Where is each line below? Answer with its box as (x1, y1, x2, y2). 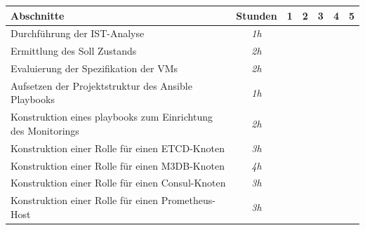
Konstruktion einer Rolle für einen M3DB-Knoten (11, 158, 225, 172)
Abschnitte (11, 8, 65, 22)
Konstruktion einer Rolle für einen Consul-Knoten (11, 175, 226, 190)
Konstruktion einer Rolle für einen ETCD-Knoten (11, 140, 225, 155)
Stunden (236, 8, 277, 22)
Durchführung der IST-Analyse (11, 26, 145, 41)
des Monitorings (11, 123, 79, 137)
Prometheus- (161, 193, 215, 208)
